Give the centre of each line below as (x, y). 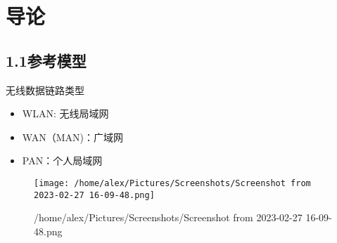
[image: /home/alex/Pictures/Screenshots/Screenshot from (172, 183)
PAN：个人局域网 (62, 160)
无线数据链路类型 (45, 90)
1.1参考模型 (46, 60)
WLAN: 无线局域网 (65, 113)
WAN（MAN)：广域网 (72, 137)
